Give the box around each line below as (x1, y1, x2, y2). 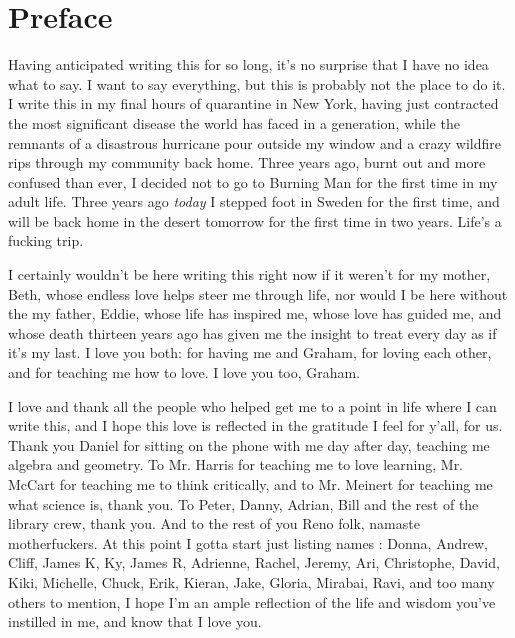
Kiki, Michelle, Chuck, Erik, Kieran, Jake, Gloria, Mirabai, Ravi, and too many (8, 571, 495, 592)
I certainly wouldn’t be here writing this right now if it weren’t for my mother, (8, 264, 491, 285)
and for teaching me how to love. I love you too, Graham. (8, 362, 361, 383)
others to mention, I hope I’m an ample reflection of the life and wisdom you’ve (8, 591, 496, 612)
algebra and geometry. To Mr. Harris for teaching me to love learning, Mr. (8, 454, 464, 475)
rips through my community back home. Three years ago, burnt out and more (8, 152, 486, 173)
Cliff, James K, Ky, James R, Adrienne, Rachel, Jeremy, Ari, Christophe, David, (8, 552, 500, 573)
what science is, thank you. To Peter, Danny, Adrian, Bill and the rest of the (8, 493, 479, 514)
